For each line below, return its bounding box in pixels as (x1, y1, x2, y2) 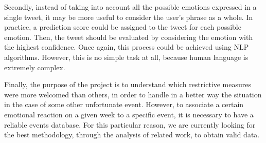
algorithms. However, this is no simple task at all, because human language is (4, 51, 249, 62)
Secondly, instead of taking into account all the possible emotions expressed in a (4, 2, 257, 12)
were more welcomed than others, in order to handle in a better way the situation (4, 89, 262, 99)
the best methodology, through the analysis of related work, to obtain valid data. (4, 129, 260, 140)
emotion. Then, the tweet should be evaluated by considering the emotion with (4, 31, 253, 42)
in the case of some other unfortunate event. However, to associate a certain (4, 99, 244, 110)
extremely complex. (4, 62, 65, 72)
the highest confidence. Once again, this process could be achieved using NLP (4, 42, 249, 52)
